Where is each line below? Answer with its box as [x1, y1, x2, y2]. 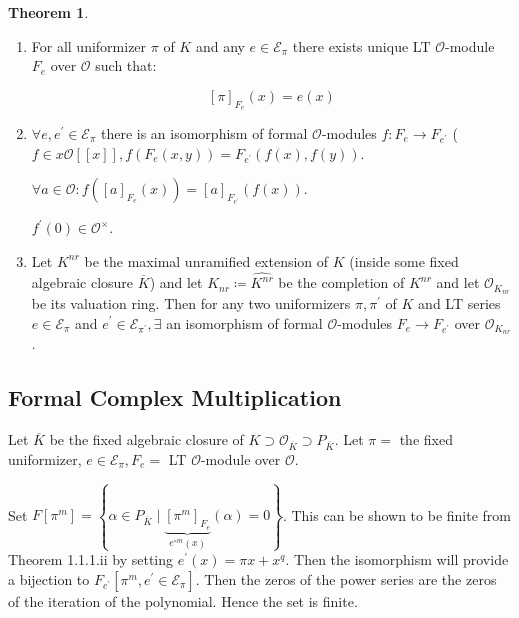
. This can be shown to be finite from [282, 504, 511, 525]
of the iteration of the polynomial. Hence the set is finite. [8, 590, 358, 611]
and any [195, 35, 245, 56]
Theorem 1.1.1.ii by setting [8, 549, 174, 570]
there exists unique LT [292, 35, 431, 56]
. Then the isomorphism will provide [285, 549, 509, 570]
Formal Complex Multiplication [8, 382, 342, 413]
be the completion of [278, 272, 405, 293]
